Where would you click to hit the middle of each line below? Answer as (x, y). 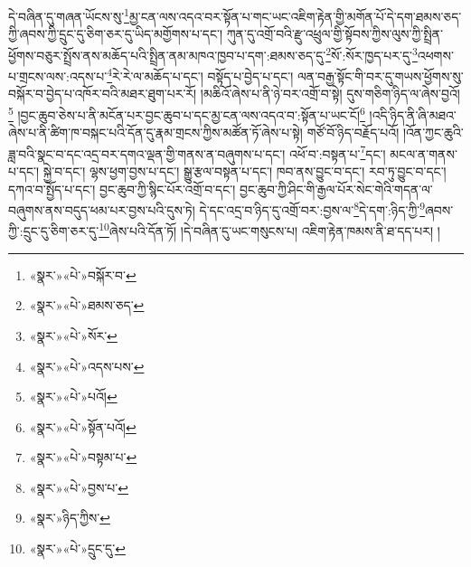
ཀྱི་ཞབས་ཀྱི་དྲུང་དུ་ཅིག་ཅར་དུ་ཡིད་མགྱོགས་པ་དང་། (116, 34)
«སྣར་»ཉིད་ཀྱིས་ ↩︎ (70, 518)
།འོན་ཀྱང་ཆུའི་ (433, 132)
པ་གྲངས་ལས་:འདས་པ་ (58, 76)
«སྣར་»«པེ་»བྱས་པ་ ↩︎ (79, 487)
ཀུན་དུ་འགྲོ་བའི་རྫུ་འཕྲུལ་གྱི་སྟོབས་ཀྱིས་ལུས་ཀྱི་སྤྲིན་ (334, 34)
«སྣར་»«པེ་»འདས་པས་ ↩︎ (87, 366)
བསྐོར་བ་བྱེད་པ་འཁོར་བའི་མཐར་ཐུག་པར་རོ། (103, 94)
